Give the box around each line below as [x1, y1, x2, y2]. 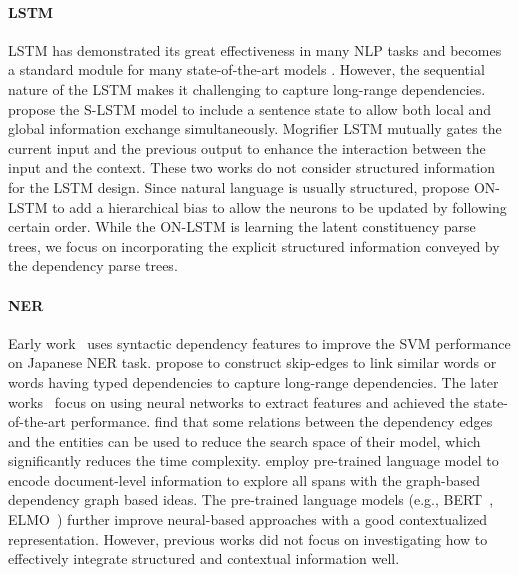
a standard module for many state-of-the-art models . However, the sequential [8, 59, 485, 80]
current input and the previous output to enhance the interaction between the [8, 137, 486, 158]
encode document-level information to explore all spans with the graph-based [8, 469, 481, 490]
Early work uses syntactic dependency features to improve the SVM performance [8, 332, 511, 353]
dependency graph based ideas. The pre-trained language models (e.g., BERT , [8, 489, 494, 510]
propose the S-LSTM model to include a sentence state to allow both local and [8, 98, 492, 119]
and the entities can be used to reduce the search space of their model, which [8, 430, 481, 451]
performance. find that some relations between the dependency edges [70, 411, 493, 432]
